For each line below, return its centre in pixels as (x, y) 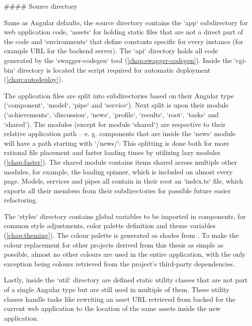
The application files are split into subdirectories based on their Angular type (119, 95)
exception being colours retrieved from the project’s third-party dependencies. (119, 263)
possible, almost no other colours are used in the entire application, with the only (125, 254)
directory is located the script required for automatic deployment (114, 70)
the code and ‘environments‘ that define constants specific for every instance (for (124, 41)
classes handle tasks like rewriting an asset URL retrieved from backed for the (120, 299)
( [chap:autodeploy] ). (34, 79)
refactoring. (21, 200)
